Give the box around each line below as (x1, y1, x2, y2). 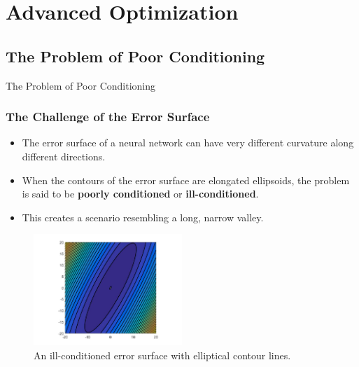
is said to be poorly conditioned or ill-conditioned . (22, 186, 259, 201)
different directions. (22, 148, 106, 163)
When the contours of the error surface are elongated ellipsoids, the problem (22, 172, 350, 187)
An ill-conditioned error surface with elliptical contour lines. (34, 347, 291, 362)
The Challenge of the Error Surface (6, 108, 210, 125)
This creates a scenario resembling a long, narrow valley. (22, 209, 264, 224)
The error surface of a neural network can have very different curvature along (22, 135, 354, 150)
